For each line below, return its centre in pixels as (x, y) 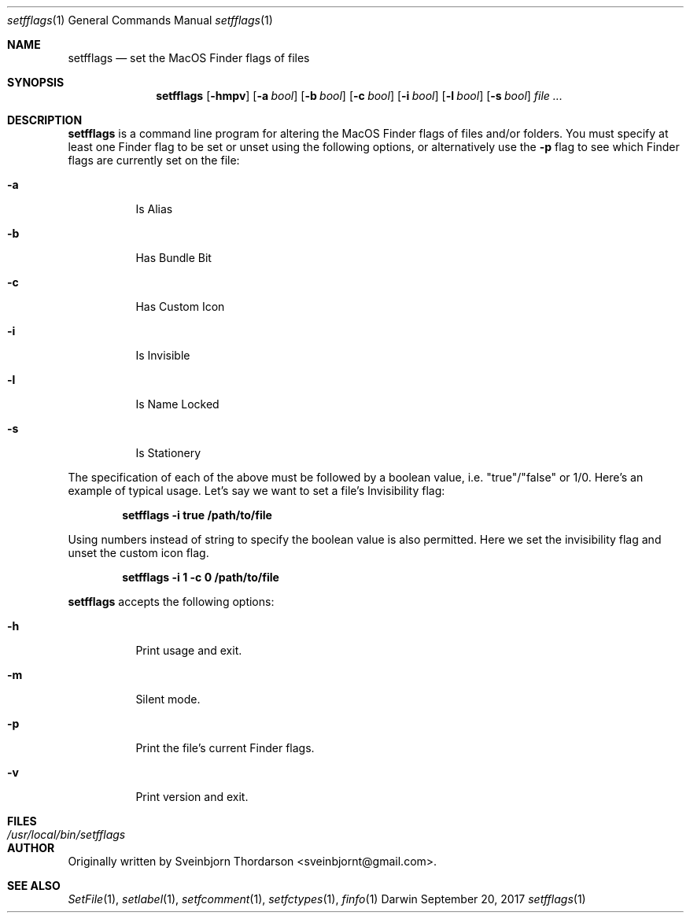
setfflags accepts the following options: (171, 602)
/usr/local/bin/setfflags (66, 834)
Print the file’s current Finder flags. (225, 748)
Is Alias (154, 209)
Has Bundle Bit (173, 258)
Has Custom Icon (180, 306)
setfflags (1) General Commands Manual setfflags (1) (140, 20)
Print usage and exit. (189, 650)
